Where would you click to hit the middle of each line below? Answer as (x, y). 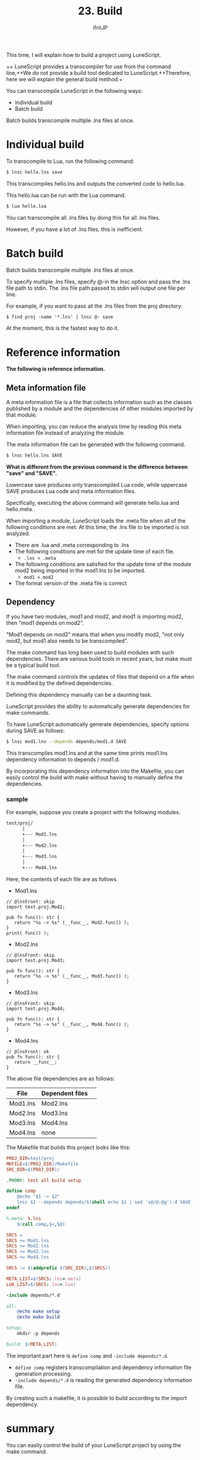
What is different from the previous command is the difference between (97, 467)
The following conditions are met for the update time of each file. (95, 551)
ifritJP (100, 28)
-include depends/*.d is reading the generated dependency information (103, 1380)
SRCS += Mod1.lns (28, 1240)
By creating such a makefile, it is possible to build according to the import (96, 1398)
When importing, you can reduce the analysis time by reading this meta (94, 427)
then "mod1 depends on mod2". (45, 623)
